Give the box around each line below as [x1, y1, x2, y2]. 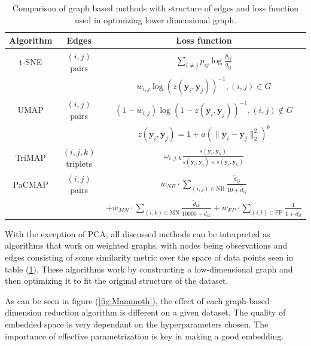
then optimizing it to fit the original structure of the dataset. [5, 274, 228, 287]
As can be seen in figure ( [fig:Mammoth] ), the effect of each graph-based [5, 294, 270, 307]
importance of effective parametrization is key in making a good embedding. [5, 329, 284, 342]
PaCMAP [13, 177, 48, 190]
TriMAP [15, 151, 46, 164]
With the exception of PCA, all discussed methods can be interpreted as [5, 227, 270, 240]
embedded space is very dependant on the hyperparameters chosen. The [5, 317, 269, 330]
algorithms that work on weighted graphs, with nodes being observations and [5, 239, 288, 252]
